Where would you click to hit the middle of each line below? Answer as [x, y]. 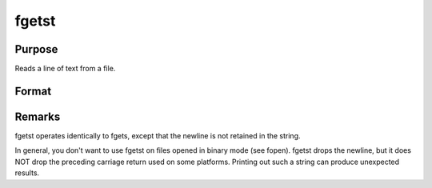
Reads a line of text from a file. [65, 69]
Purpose [36, 49]
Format [33, 91]
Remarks [38, 116]
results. [27, 173]
